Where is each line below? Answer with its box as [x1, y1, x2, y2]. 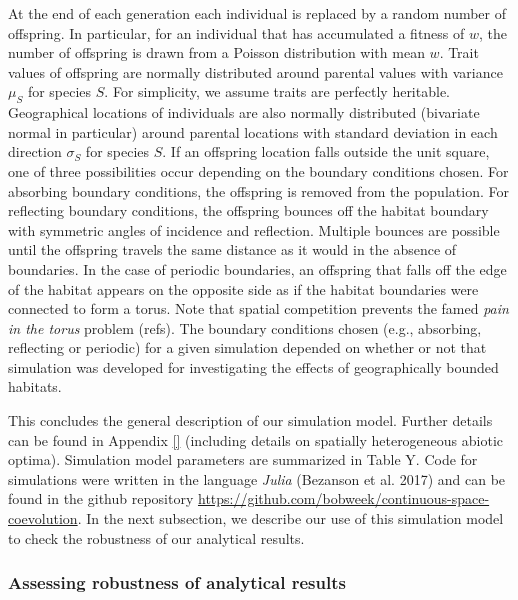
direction [8, 141, 62, 162]
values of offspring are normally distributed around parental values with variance [8, 61, 503, 82]
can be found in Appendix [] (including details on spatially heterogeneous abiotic [8, 429, 504, 450]
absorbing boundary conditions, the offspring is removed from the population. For [8, 180, 509, 201]
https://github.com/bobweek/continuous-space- [197, 488, 490, 509]
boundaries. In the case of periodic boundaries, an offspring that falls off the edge [8, 258, 507, 279]
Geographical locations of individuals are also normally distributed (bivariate [8, 102, 480, 123]
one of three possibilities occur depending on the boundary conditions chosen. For [8, 160, 509, 181]
